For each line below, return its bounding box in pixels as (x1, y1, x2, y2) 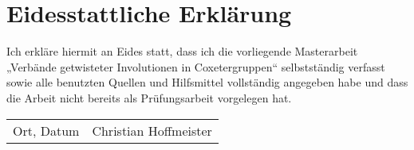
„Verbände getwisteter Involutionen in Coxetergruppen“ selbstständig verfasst (6, 58, 385, 75)
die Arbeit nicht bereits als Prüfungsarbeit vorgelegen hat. (6, 89, 292, 106)
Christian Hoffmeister (92, 121, 212, 140)
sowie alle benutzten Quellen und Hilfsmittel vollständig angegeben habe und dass (6, 74, 408, 90)
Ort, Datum (13, 121, 80, 140)
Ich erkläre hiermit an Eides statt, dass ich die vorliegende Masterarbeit (6, 43, 358, 60)
